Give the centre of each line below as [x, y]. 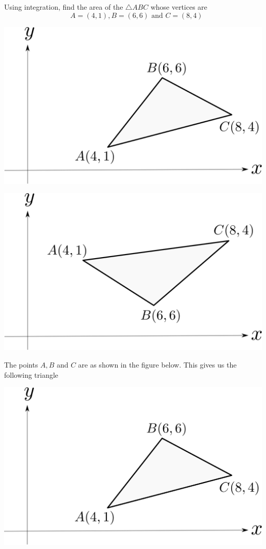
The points [21, 365]
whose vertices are [179, 7]
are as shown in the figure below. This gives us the [157, 365]
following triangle [31, 374]
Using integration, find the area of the [64, 7]
